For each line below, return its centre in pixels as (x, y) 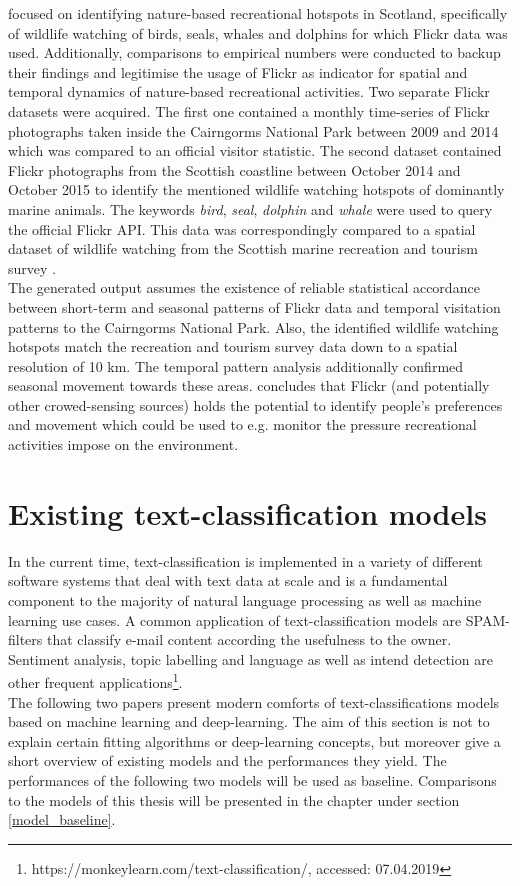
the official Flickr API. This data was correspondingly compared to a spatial (242, 228)
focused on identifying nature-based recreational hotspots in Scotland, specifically (258, 13)
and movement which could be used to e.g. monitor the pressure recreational (242, 424)
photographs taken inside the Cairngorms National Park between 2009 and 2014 (253, 130)
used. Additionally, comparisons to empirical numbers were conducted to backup (254, 52)
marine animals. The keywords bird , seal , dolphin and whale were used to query (250, 208)
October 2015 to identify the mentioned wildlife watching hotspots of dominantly (256, 189)
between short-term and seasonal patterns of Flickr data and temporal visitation (254, 306)
